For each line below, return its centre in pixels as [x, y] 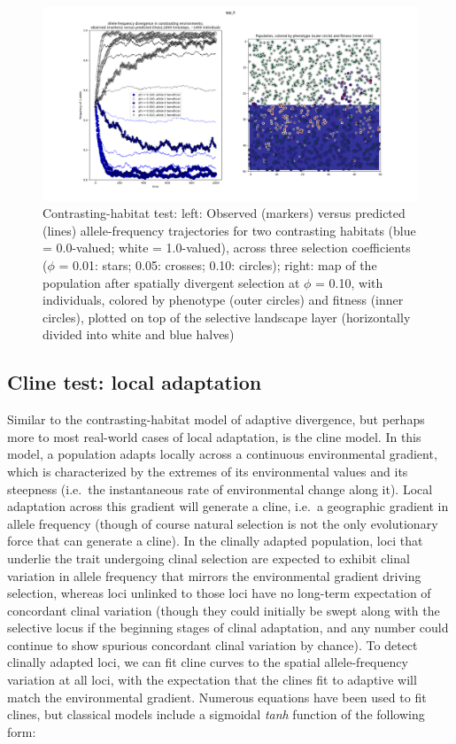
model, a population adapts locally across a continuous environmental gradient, [222, 454]
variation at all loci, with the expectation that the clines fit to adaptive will [212, 680]
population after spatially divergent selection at [171, 282]
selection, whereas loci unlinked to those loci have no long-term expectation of [219, 593]
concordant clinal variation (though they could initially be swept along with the [224, 610]
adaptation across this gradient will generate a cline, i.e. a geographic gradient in [228, 506]
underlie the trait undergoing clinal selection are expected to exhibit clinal [209, 558]
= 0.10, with [349, 282]
